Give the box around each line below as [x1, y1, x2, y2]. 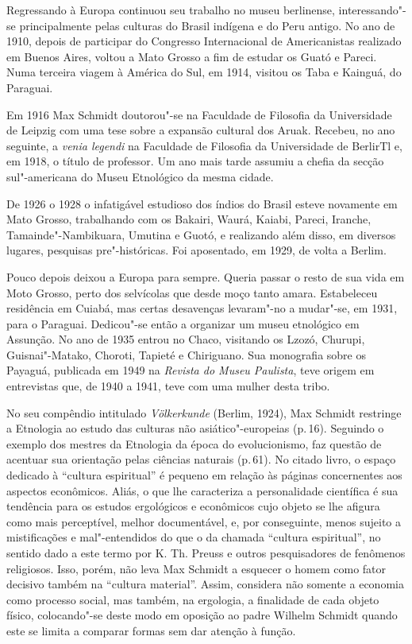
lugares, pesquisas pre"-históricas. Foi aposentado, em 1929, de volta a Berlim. [6, 242, 387, 258]
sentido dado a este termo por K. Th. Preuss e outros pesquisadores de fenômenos [6, 545, 406, 561]
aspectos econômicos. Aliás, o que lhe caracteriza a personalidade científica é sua [6, 482, 399, 499]
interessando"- [338, 2, 406, 17]
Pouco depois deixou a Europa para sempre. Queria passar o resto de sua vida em [6, 268, 405, 285]
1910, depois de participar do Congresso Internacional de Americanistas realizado [6, 33, 402, 49]
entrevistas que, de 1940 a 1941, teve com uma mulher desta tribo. [6, 378, 330, 394]
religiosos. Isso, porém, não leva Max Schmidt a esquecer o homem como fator [6, 560, 387, 576]
